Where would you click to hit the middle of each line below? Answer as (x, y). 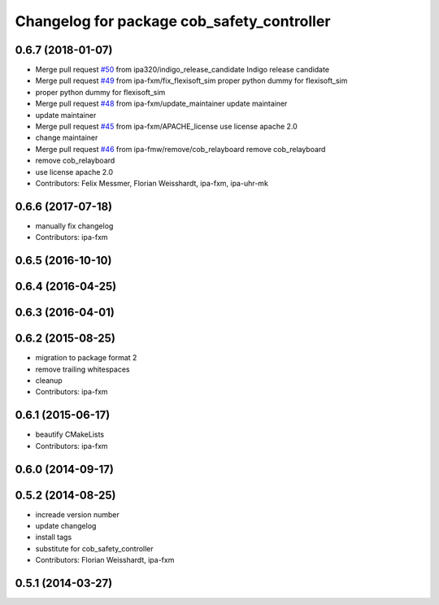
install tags (54, 538)
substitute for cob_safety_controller (94, 548)
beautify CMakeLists (70, 434)
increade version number (77, 514)
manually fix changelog (74, 226)
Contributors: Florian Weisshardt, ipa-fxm (105, 560)
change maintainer (67, 137)
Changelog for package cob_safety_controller (173, 21)
